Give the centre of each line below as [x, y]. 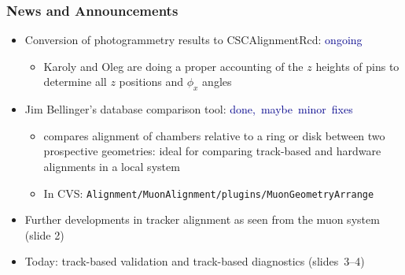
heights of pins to [357, 66]
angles [217, 82]
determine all [75, 82]
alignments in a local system [112, 166]
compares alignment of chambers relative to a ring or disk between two [214, 135]
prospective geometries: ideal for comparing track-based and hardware [212, 151]
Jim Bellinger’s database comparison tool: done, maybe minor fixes [189, 109]
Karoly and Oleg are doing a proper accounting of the [173, 66]
